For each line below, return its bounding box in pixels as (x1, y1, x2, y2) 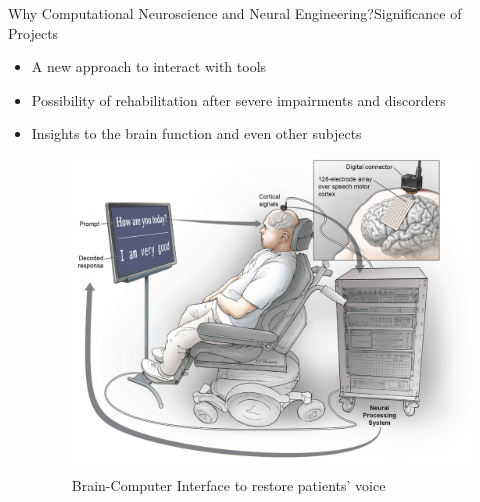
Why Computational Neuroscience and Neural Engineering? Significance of (8, 3, 462, 23)
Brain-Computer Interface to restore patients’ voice (71, 475, 386, 495)
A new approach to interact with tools (31, 56, 267, 77)
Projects (8, 22, 59, 43)
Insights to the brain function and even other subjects (31, 123, 362, 144)
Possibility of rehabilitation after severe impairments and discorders (31, 89, 446, 110)
